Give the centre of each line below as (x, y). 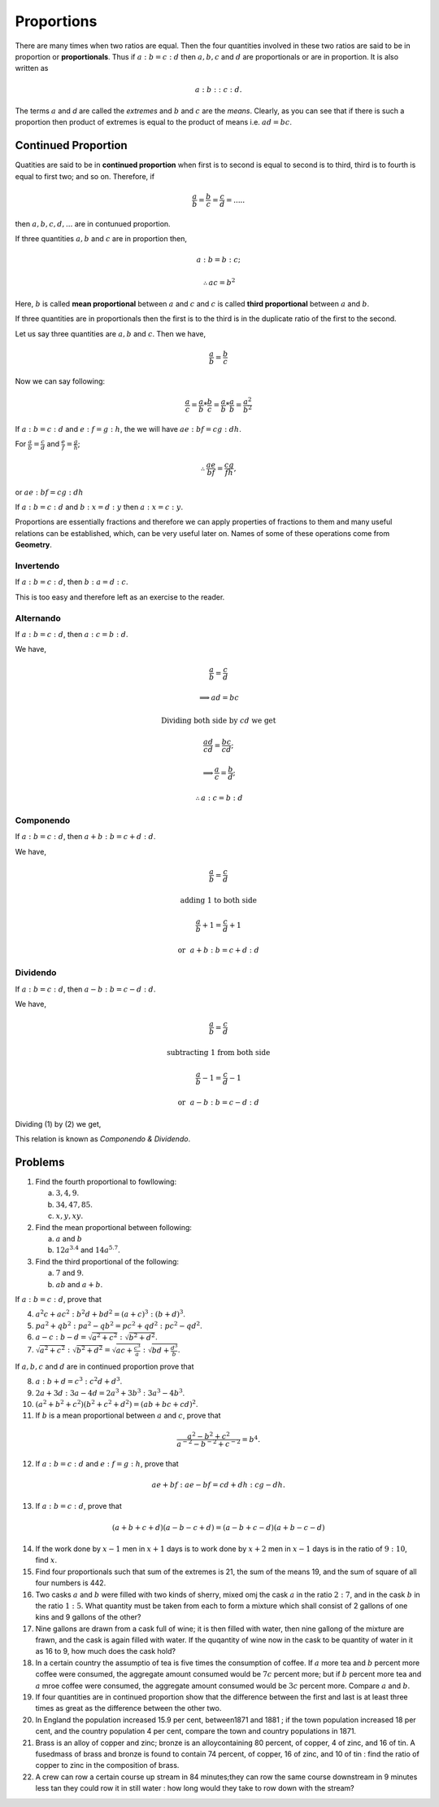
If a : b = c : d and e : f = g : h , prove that (107, 1463)
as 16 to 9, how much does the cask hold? (106, 1651)
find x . (46, 1560)
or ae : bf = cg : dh (50, 492)
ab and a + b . (79, 1284)
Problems (40, 1162)
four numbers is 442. (71, 1583)
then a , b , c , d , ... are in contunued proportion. (93, 223)
